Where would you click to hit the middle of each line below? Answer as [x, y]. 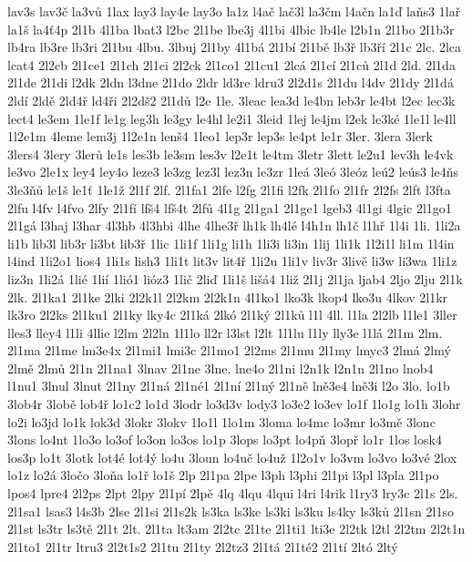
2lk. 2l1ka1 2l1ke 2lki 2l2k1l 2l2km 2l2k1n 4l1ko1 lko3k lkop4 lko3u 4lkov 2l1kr [228, 296]
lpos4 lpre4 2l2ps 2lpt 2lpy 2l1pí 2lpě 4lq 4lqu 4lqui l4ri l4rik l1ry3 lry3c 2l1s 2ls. [233, 493]
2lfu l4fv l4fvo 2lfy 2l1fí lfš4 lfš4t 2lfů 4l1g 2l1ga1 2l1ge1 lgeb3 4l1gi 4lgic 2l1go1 [230, 207]
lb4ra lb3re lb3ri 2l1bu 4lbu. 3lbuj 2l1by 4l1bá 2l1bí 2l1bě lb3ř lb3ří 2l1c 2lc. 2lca [235, 47]
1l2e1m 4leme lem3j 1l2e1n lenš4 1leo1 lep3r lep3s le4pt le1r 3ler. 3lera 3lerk [220, 136]
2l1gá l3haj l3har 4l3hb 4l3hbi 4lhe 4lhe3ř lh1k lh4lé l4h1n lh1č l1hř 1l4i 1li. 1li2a [234, 225]
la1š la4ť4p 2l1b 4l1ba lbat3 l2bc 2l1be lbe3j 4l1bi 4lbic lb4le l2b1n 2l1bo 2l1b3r [231, 29]
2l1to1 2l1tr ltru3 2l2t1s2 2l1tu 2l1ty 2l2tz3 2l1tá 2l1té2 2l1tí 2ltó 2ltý [203, 546]
